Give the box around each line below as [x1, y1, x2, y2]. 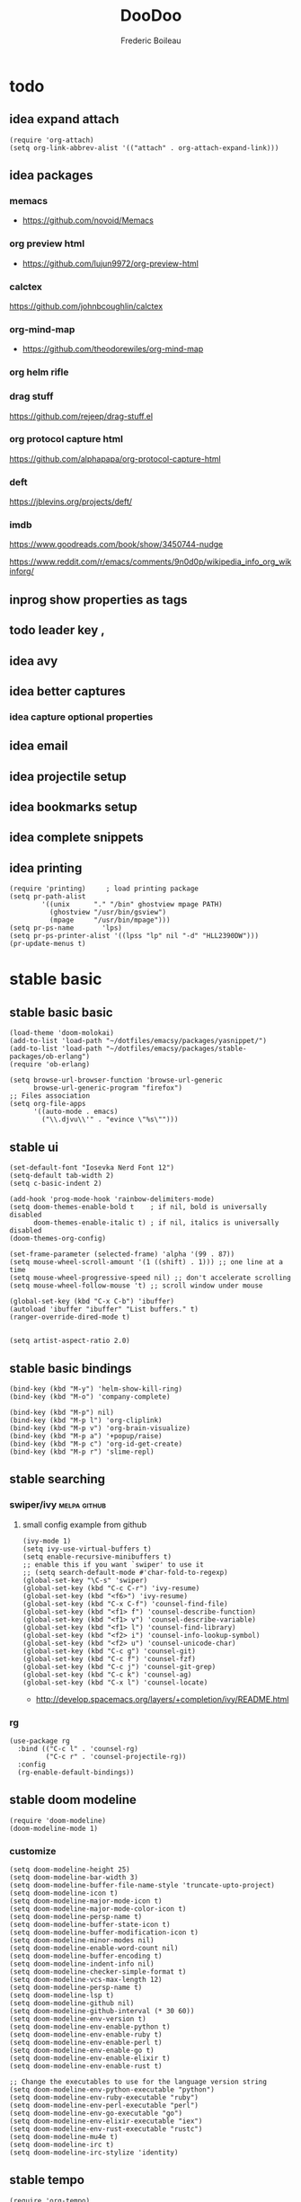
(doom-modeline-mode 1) [9, 1824, 99, 1833]
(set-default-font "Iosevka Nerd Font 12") [9, 1163, 175, 1172]
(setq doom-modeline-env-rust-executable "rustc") [9, 2125, 203, 2134]
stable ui [9, 1139, 58, 1154]
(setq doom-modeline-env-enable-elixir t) [9, 2054, 171, 2063]
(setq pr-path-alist [9, 892, 87, 901]
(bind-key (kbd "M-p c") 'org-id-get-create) [9, 1439, 182, 1448]
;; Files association [9, 1092, 91, 1101]
